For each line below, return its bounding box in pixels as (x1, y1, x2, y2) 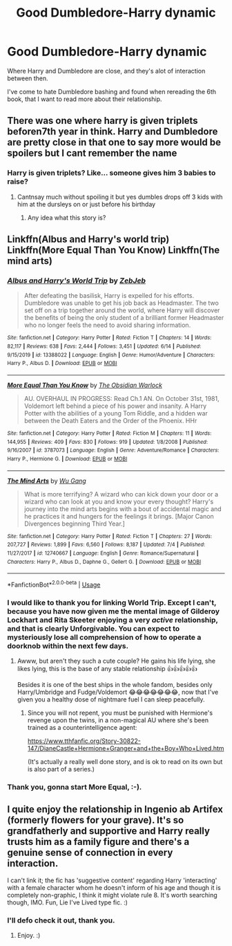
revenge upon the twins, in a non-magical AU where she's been (27, 716, 209, 724)
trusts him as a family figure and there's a (7, 836, 190, 848)
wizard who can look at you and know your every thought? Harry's (23, 497, 214, 506)
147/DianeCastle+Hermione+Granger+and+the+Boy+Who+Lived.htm (27, 744, 224, 753)
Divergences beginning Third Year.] (23, 519, 126, 528)
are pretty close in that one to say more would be (7, 136, 222, 148)
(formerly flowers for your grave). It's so (7, 814, 184, 826)
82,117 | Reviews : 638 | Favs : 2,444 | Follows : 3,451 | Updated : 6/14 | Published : (7, 343, 202, 350)
